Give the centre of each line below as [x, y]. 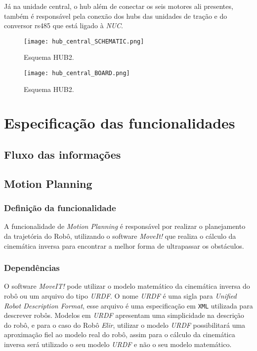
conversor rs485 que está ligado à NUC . [64, 25]
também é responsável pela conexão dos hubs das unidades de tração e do [116, 16]
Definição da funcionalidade [60, 208]
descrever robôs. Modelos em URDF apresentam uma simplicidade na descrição [124, 315]
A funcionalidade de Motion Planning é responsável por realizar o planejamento [125, 226]
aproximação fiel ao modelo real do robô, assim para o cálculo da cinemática [120, 334]
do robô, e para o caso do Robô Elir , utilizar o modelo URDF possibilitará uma [125, 325]
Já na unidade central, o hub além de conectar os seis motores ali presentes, [119, 6]
